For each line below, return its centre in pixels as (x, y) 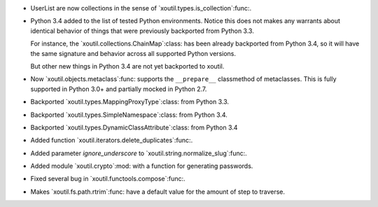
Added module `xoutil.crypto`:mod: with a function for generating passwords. (142, 166)
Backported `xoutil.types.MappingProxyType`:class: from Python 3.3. (130, 102)
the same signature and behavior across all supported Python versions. (133, 53)
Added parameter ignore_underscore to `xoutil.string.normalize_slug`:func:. (139, 153)
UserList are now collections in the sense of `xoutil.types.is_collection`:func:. (141, 8)
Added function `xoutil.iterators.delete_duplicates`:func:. (112, 141)
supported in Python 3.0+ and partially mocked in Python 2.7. (119, 89)
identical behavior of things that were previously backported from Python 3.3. (142, 31)
